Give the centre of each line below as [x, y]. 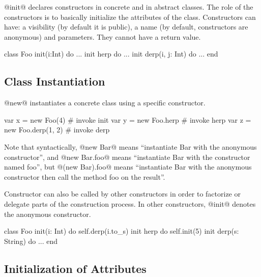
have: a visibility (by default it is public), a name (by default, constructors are [126, 27]
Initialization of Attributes [75, 268]
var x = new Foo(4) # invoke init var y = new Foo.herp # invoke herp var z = [128, 119]
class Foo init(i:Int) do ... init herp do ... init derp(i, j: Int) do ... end [111, 54]
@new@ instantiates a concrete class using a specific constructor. [105, 103]
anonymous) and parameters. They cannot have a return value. [103, 36]
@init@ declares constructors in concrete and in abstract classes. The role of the [129, 7]
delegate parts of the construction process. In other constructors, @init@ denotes [130, 203]
